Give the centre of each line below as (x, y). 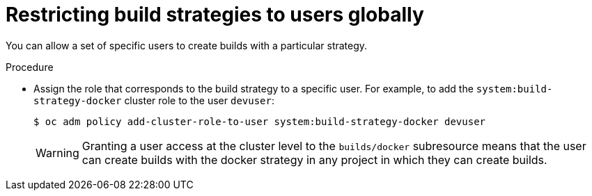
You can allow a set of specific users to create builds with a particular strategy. (187, 45)
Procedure (30, 67)
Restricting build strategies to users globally (215, 15)
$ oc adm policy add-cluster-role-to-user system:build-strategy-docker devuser (260, 121)
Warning (57, 153)
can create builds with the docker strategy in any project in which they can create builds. (314, 160)
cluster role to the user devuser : (200, 100)
